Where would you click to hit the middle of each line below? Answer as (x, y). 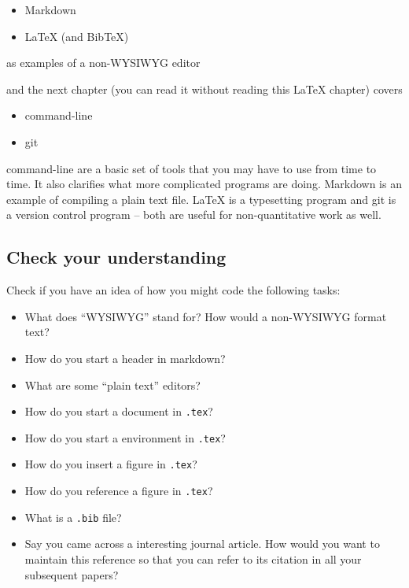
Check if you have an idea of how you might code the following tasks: (173, 290)
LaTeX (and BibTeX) (77, 36)
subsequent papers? (72, 574)
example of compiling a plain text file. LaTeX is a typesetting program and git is (201, 199)
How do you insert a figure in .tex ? (111, 464)
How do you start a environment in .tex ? (125, 437)
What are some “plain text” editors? (112, 385)
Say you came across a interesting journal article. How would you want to (202, 544)
